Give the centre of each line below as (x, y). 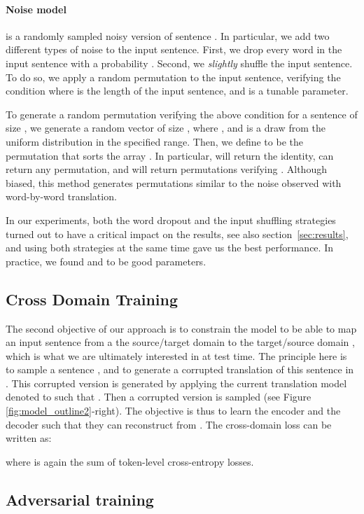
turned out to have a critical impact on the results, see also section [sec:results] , (177, 234)
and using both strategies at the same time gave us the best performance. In (169, 248)
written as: (29, 438)
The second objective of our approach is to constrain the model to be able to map (181, 328)
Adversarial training (80, 499)
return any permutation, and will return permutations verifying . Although (166, 169)
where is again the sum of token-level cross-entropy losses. (130, 461)
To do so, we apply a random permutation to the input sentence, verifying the (173, 77)
